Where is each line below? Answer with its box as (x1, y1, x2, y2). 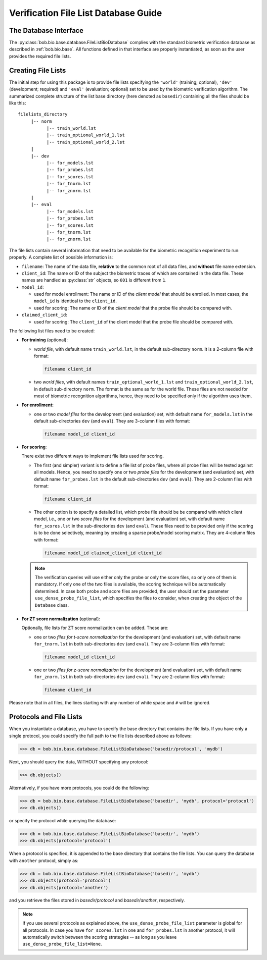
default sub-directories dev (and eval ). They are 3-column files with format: (34, 418, 190, 424)
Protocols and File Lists (9, 713, 83, 721)
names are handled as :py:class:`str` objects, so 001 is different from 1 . (21, 277, 167, 283)
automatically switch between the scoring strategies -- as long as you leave (22, 934, 177, 940)
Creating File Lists (9, 66, 66, 74)
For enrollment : (21, 402, 54, 408)
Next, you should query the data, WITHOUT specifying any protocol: (9, 758, 148, 765)
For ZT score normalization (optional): (21, 616, 100, 622)
